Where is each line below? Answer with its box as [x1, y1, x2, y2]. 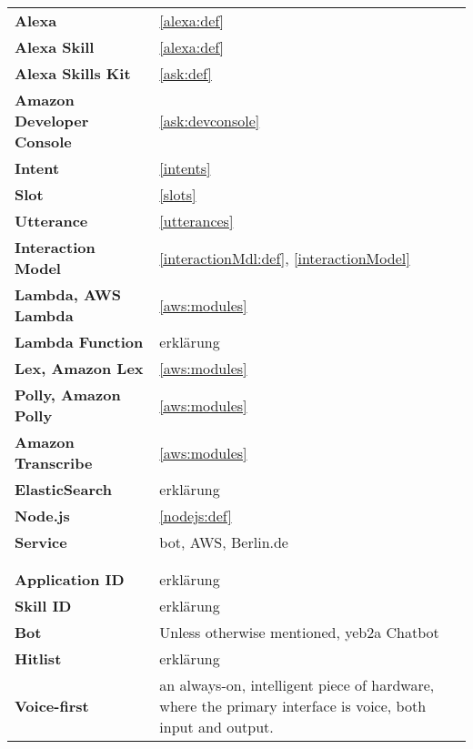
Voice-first [15, 695, 89, 716]
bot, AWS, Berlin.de [159, 531, 288, 552]
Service [15, 531, 67, 552]
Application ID [15, 569, 125, 590]
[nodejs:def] [159, 505, 232, 526]
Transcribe [15, 452, 93, 473]
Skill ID [15, 595, 72, 616]
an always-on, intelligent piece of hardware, [159, 674, 435, 695]
